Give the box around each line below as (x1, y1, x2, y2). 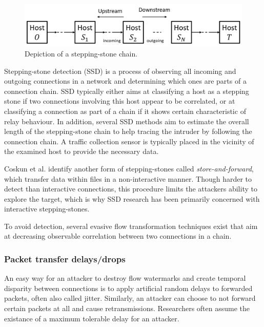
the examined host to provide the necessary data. (4, 146, 159, 157)
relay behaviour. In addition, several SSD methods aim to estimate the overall (4, 116, 249, 126)
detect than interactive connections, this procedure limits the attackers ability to (4, 183, 257, 194)
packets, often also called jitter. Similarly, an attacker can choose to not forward (4, 293, 256, 303)
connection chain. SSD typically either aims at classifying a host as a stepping (4, 85, 249, 96)
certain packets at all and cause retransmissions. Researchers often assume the (4, 303, 250, 314)
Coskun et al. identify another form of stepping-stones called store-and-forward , (4, 163, 254, 174)
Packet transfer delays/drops (4, 253, 126, 265)
